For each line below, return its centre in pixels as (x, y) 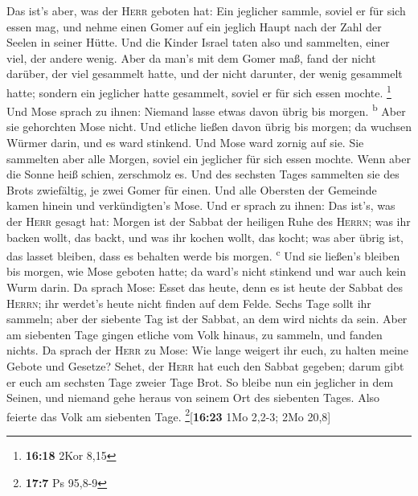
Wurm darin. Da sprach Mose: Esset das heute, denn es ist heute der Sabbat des (205, 287)
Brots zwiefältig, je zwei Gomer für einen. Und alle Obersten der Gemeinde (192, 189)
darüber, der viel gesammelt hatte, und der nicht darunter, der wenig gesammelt (205, 74)
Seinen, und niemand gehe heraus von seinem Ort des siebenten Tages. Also (193, 398)
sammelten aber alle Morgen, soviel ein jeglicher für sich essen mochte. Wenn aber (209, 158)
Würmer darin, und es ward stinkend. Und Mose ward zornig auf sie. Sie (185, 143)
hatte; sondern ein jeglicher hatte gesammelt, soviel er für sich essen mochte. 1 (199, 91)
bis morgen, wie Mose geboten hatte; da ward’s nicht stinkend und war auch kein (207, 271)
